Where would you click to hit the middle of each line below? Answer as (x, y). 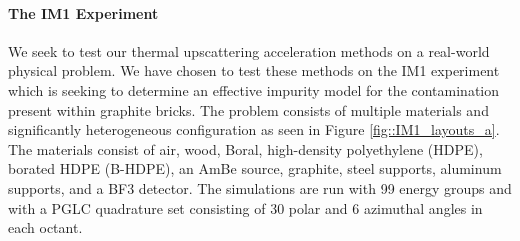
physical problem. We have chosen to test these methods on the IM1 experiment (254, 70)
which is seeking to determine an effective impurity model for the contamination (254, 89)
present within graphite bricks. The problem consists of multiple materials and (248, 109)
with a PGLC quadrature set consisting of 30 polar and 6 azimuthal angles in (245, 207)
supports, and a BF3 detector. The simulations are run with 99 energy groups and (260, 187)
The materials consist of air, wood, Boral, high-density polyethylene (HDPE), (245, 148)
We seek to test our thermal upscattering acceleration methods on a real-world (249, 50)
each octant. (45, 227)
